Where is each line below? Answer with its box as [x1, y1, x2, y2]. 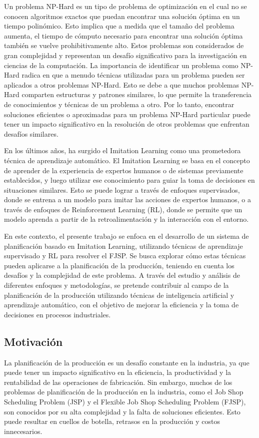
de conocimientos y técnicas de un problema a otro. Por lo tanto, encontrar [4, 99, 234, 109]
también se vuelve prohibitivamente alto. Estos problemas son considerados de [4, 40, 244, 51]
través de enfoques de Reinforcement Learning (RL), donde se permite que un [4, 204, 242, 214]
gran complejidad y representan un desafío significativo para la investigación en [4, 50, 247, 60]
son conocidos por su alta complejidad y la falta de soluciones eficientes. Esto [4, 406, 240, 416]
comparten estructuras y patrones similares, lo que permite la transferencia [21, 89, 252, 100]
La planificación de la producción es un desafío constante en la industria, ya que [4, 357, 249, 367]
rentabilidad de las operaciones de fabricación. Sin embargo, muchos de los [4, 376, 232, 387]
